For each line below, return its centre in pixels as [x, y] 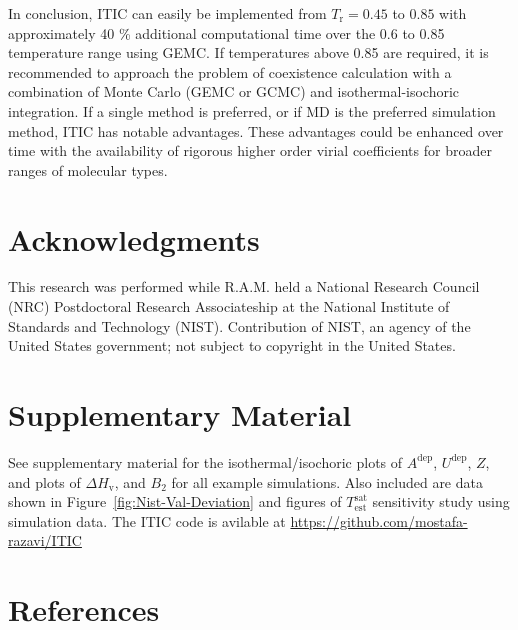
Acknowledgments [134, 238]
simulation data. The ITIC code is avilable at [147, 520]
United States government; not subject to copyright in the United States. [232, 345]
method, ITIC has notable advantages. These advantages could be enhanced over [256, 130]
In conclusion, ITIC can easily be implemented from [167, 13]
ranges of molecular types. [88, 169]
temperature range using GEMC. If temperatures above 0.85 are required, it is [248, 52]
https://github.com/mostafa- [379, 520]
